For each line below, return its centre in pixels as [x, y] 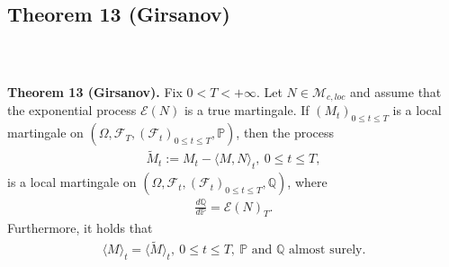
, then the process [285, 133]
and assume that [396, 92]
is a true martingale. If [247, 110]
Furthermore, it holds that [80, 228]
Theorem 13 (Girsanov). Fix [95, 92]
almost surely [326, 250]
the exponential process [72, 110]
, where [307, 182]
